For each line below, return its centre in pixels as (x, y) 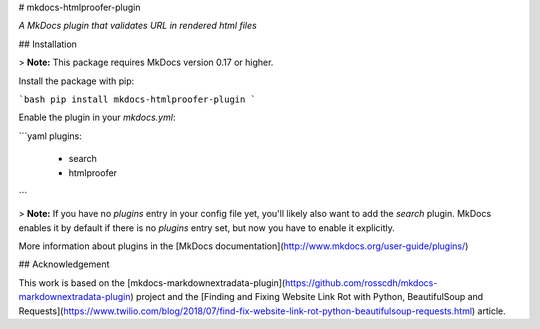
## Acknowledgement (64, 264)
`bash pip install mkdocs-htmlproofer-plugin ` (137, 99)
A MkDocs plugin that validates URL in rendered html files (137, 26)
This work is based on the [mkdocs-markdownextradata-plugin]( (152, 282)
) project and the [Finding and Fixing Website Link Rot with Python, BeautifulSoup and (307, 297)
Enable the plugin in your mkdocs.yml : (97, 117)
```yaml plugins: (50, 136)
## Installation (47, 44)
